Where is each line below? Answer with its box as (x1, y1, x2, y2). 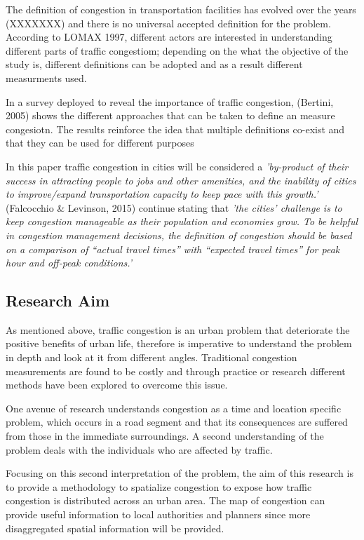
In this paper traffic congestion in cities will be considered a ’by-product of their (6, 158, 349, 173)
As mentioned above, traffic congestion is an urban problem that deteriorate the (6, 322, 350, 337)
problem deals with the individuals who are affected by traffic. (6, 442, 273, 457)
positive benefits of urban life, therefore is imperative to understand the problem (6, 336, 352, 351)
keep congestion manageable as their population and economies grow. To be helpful (6, 214, 358, 229)
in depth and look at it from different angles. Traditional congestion (6, 350, 297, 365)
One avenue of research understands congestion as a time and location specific (6, 400, 342, 415)
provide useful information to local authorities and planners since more (6, 507, 311, 522)
